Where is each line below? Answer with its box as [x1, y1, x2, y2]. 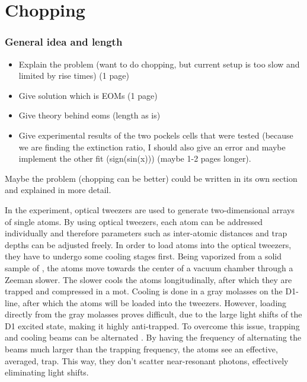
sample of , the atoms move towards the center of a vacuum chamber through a [5, 261, 293, 274]
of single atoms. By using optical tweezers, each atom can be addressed [5, 215, 263, 227]
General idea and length [5, 34, 123, 49]
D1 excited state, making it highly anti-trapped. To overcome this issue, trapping [5, 319, 300, 332]
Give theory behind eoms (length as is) [18, 109, 161, 121]
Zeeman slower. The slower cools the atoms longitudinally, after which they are [5, 273, 292, 285]
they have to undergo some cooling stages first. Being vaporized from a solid [5, 250, 282, 262]
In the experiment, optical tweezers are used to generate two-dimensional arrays [5, 203, 295, 216]
